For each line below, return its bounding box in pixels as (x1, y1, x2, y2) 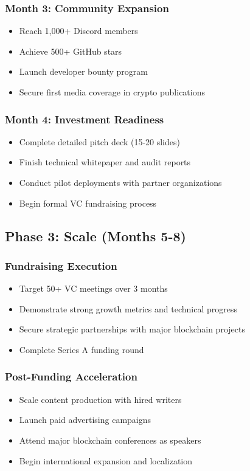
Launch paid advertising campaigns (19, 413, 151, 426)
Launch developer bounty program (19, 65, 148, 78)
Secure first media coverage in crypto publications (19, 86, 205, 98)
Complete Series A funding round (19, 343, 144, 356)
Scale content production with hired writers (19, 393, 182, 405)
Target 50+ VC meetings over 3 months (19, 282, 168, 295)
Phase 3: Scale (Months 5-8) (5, 226, 186, 245)
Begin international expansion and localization (19, 454, 193, 467)
